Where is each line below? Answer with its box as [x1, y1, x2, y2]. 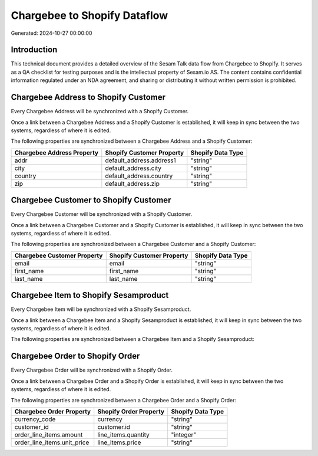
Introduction [11, 45, 58, 55]
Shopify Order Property [97, 407, 165, 415]
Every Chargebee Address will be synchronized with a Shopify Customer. [11, 108, 189, 115]
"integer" [171, 431, 197, 439]
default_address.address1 [105, 156, 176, 165]
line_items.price [97, 438, 141, 447]
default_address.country [105, 172, 173, 180]
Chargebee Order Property [14, 407, 91, 415]
